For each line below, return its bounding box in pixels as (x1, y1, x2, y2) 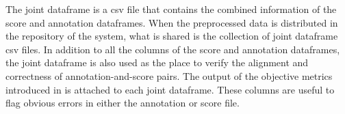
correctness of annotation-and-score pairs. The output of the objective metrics (5, 68, 333, 83)
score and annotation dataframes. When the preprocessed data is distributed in (5, 15, 338, 29)
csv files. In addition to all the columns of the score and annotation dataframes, (5, 42, 340, 56)
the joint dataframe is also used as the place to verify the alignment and (5, 55, 309, 70)
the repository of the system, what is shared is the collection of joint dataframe (5, 29, 338, 43)
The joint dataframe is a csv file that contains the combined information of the (5, 2, 337, 16)
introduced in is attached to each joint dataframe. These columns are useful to (5, 82, 335, 96)
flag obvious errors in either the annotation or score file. (5, 96, 240, 110)
